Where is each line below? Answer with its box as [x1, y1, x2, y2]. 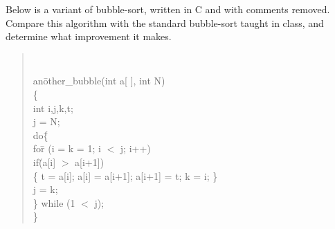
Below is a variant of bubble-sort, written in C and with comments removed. [6, 2, 330, 16]
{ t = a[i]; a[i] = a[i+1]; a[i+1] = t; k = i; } [33, 168, 218, 183]
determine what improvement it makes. [6, 29, 172, 44]
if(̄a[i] [33, 155, 56, 169]
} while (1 [33, 195, 75, 210]
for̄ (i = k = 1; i [33, 141, 101, 156]
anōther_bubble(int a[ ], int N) [33, 73, 165, 88]
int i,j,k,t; [33, 100, 73, 115]
